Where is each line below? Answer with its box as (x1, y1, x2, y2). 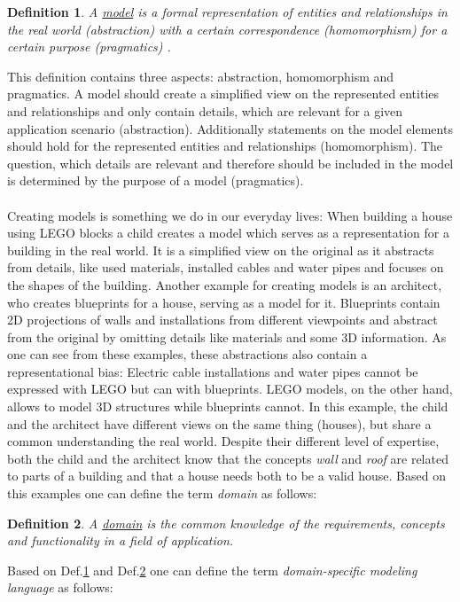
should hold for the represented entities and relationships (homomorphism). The (7, 137, 443, 155)
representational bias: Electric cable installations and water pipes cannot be (7, 362, 418, 380)
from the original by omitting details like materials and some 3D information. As (7, 327, 447, 346)
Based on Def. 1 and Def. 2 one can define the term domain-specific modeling (7, 560, 417, 579)
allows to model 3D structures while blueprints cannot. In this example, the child (7, 397, 448, 416)
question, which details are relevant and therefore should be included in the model (7, 153, 454, 172)
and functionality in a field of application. (7, 531, 234, 550)
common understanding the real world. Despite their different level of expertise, (7, 432, 440, 450)
